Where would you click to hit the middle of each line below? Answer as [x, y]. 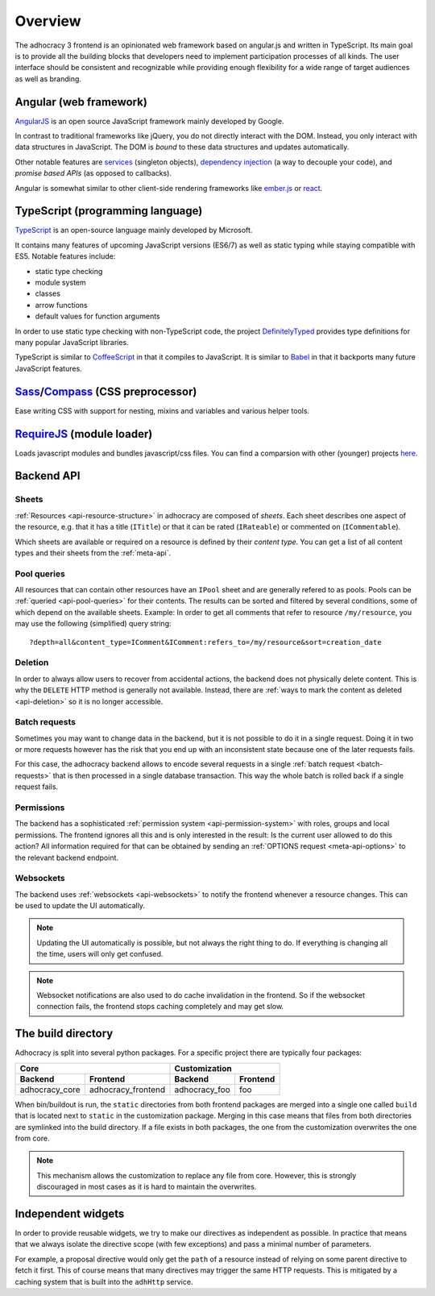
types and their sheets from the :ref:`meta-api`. [93, 553]
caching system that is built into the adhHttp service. [104, 1281]
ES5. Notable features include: [65, 256]
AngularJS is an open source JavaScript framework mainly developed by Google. [149, 121]
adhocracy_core [50, 1090]
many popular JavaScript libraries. [72, 342]
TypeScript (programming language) [109, 211]
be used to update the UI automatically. [80, 906]
